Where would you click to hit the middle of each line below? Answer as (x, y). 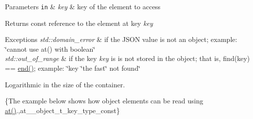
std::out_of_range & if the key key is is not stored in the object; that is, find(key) (127, 58)
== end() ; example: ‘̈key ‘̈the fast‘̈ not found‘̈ (73, 68)
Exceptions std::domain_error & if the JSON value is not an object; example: (121, 39)
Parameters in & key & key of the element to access (83, 6)
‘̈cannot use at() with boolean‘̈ (50, 49)
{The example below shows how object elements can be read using (104, 101)
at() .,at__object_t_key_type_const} (62, 110)
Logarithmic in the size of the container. (65, 84)
